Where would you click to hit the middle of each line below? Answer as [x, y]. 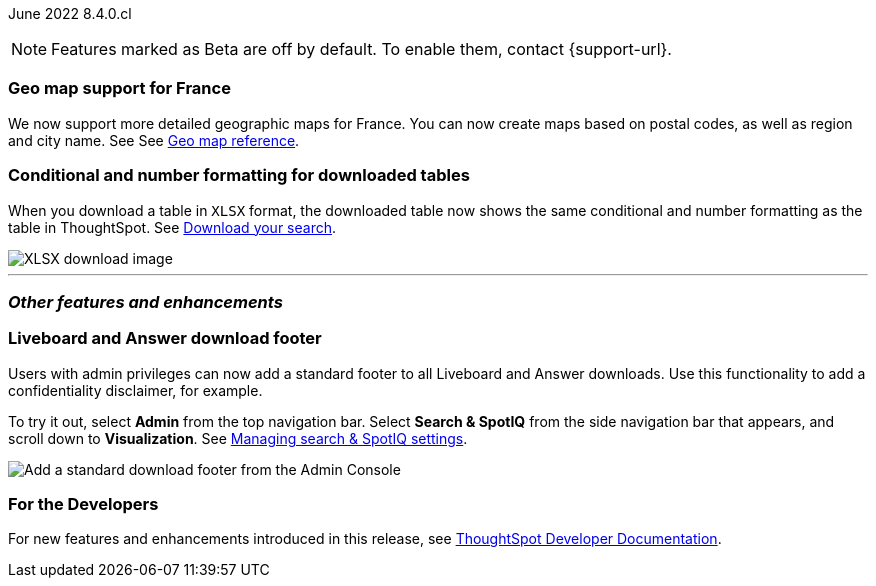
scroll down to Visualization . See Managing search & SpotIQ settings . [238, 438]
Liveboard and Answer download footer [165, 338]
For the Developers [83, 504]
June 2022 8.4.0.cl [70, 13]
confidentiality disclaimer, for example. [135, 390]
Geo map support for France [119, 88]
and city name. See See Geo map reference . [154, 140]
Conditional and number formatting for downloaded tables [239, 175]
